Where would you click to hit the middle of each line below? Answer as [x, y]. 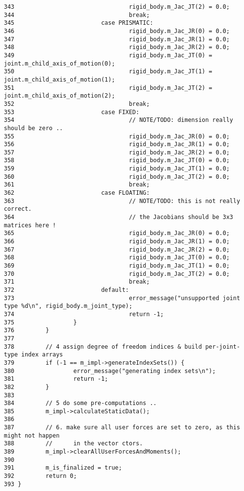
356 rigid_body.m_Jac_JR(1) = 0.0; [117, 144]
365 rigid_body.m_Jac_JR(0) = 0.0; [117, 233]
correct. [18, 209]
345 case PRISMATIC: [79, 23]
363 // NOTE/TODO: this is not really [122, 201]
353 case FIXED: [72, 112]
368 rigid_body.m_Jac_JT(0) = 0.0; [117, 258]
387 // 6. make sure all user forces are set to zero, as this [122, 428]
